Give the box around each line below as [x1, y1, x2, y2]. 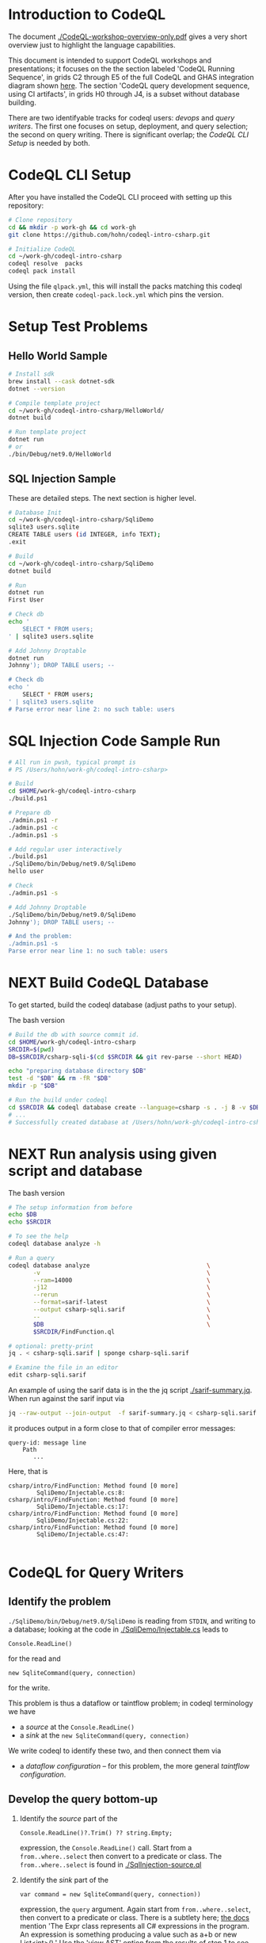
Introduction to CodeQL [8, 6, 166, 24]
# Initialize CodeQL [8, 245, 77, 253]
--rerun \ [32, 1291, 211, 1299]
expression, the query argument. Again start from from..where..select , [19, 1904, 252, 1914]
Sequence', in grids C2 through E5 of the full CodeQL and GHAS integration [8, 72, 255, 82]
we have [8, 1706, 36, 1716]
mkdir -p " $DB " [8, 1082, 59, 1090]
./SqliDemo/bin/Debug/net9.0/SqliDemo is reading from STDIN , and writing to [8, 1616, 256, 1625]
